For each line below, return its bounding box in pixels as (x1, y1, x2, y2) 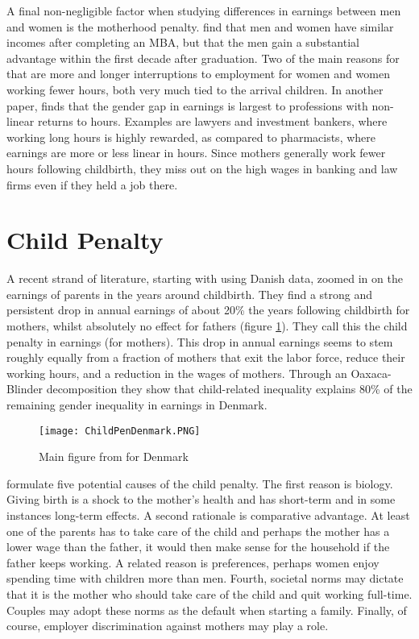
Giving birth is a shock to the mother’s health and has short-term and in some (6, 491, 396, 508)
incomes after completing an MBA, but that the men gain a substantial (6, 34, 359, 51)
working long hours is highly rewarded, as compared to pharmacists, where (6, 128, 375, 145)
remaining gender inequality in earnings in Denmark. (6, 396, 268, 413)
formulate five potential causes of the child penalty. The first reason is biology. (6, 475, 393, 492)
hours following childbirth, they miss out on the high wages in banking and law (6, 160, 398, 176)
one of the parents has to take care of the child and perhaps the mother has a (6, 522, 390, 539)
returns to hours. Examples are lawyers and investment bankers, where (37, 113, 388, 130)
